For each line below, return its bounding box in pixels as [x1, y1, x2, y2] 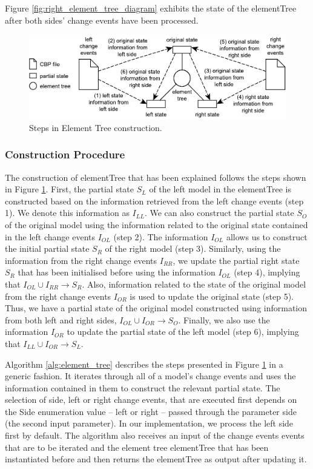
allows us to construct [226, 230, 308, 243]
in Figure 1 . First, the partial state [5, 183, 134, 195]
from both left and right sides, [5, 313, 117, 326]
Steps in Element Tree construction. [29, 121, 162, 133]
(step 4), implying [234, 266, 300, 278]
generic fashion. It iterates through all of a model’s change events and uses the [5, 369, 296, 382]
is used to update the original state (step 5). [130, 289, 294, 302]
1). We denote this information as [5, 206, 130, 219]
